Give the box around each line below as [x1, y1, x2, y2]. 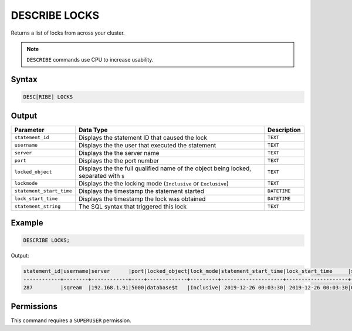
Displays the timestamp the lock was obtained [78, 194, 206, 202]
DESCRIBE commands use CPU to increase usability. [26, 56, 154, 63]
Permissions [11, 301, 58, 311]
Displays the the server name [78, 148, 160, 157]
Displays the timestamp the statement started [78, 187, 205, 195]
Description [267, 126, 302, 134]
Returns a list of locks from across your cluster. [11, 29, 126, 36]
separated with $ [78, 171, 125, 180]
